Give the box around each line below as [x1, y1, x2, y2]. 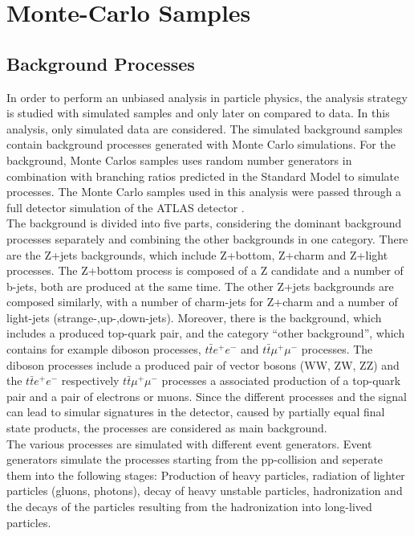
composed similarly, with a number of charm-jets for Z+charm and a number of [6, 293, 398, 310]
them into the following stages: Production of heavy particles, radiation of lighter [6, 466, 405, 483]
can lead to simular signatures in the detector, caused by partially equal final [6, 403, 385, 420]
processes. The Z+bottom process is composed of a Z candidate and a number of [6, 262, 404, 279]
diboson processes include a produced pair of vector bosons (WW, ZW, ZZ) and [6, 356, 400, 373]
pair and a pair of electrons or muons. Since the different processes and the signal [6, 387, 407, 404]
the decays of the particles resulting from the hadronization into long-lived [6, 498, 372, 515]
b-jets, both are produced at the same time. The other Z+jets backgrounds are [6, 277, 394, 294]
